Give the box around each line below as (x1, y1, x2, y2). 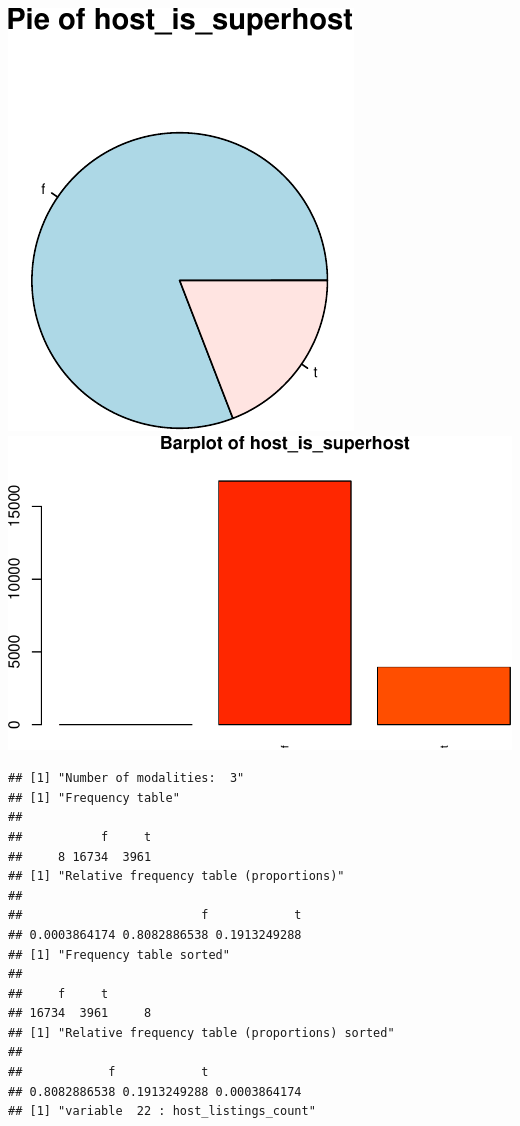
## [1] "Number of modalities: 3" (8, 771, 245, 786)
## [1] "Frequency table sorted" (8, 947, 230, 962)
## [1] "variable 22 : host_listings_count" (8, 1104, 316, 1119)
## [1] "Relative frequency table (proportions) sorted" (8, 1025, 395, 1040)
